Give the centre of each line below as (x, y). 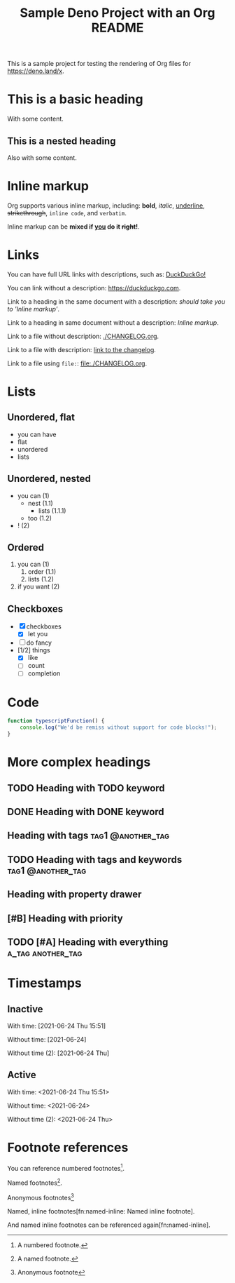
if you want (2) (38, 586)
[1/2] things (34, 650)
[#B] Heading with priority (65, 918)
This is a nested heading (62, 141)
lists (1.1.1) (52, 511)
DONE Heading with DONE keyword (86, 812)
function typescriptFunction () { (56, 721)
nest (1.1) (41, 503)
